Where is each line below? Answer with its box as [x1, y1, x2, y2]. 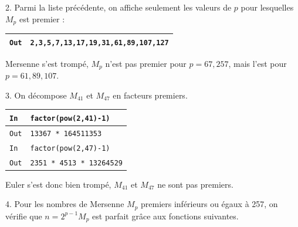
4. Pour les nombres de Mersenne [5, 198, 124, 210]
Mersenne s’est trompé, [5, 57, 89, 69]
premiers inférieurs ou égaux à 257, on [141, 198, 278, 210]
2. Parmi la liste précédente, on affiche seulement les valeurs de [5, 1, 232, 13]
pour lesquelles [241, 1, 294, 13]
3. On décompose [5, 89, 67, 101]
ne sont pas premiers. [157, 178, 233, 190]
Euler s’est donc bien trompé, [5, 178, 111, 190]
